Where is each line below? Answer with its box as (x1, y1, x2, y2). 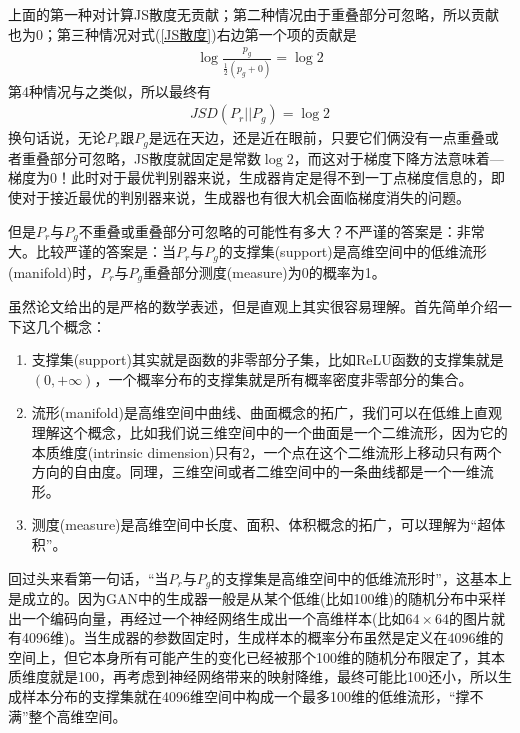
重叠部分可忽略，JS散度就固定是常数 (21, 147, 261, 168)
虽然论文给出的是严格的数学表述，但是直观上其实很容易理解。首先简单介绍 (8, 296, 498, 317)
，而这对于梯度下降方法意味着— (293, 147, 504, 168)
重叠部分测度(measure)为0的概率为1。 (142, 261, 386, 282)
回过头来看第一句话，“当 (8, 567, 169, 588)
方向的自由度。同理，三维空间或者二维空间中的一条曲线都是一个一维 (31, 461, 480, 482)
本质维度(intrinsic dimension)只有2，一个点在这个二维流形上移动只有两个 (31, 441, 502, 462)
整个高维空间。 (28, 705, 127, 726)
